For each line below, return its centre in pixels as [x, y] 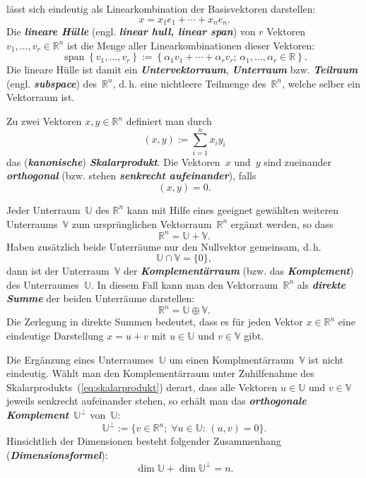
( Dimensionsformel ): [57, 454]
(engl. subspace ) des [52, 83]
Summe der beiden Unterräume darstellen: [101, 298]
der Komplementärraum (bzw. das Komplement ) [238, 271]
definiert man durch [169, 121]
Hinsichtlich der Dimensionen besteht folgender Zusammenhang [144, 441]
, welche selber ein [321, 83]
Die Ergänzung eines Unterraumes [80, 359]
